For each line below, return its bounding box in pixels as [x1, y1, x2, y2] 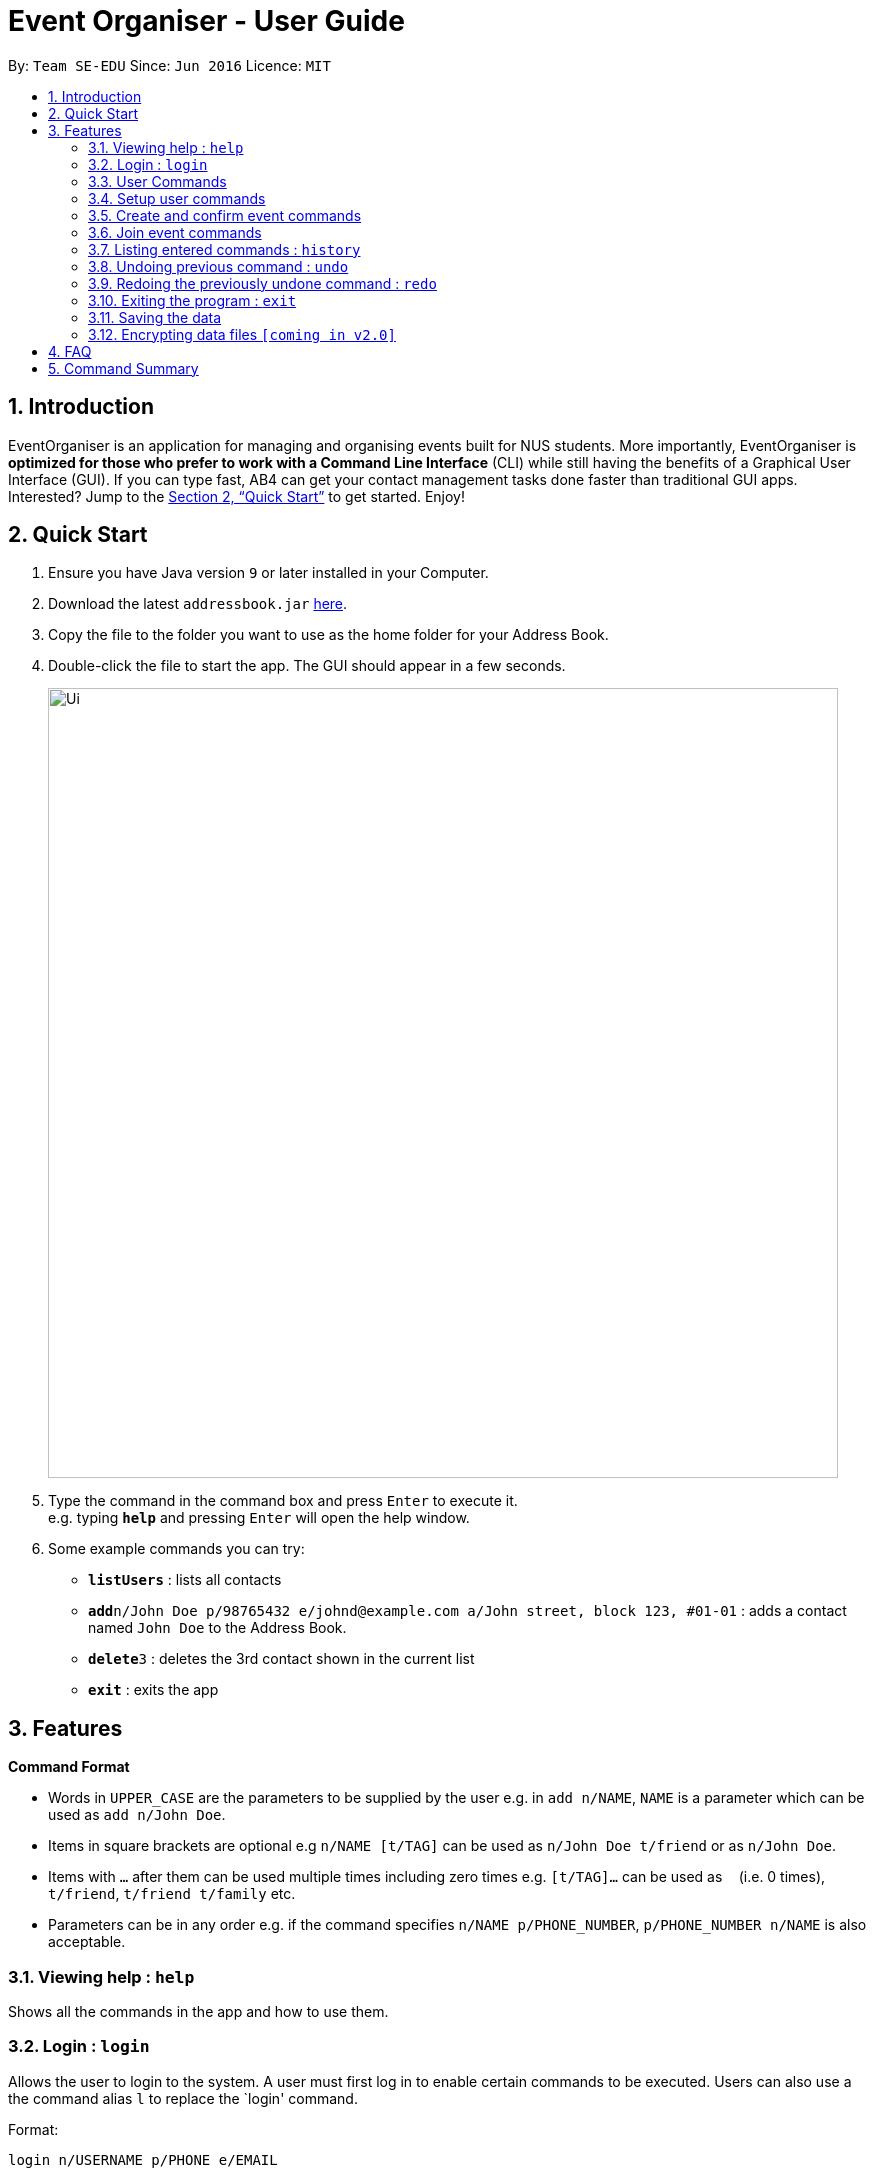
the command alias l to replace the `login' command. [8, 2089, 358, 2107]
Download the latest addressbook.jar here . [48, 595, 348, 613]
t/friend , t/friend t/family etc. [48, 1885, 296, 1903]
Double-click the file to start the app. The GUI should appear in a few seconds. [48, 657, 566, 675]
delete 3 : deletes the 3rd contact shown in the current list [88, 1650, 475, 1668]
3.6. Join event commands [88, 223, 262, 241]
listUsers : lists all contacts [88, 1571, 282, 1589]
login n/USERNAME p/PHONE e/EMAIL [8, 2151, 278, 2168]
